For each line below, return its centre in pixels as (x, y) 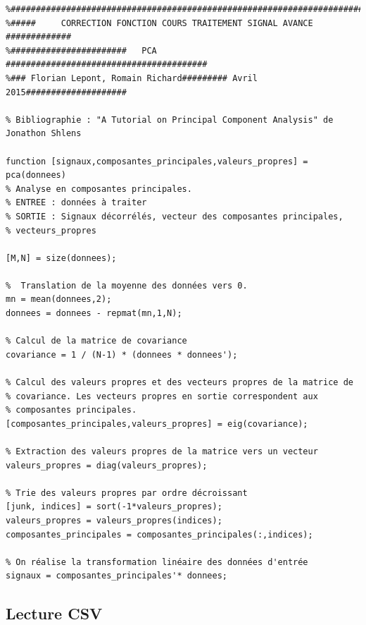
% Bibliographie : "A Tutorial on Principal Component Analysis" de (170, 120)
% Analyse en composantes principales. (99, 189)
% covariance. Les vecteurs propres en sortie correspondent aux (162, 396)
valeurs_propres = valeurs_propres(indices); (114, 520)
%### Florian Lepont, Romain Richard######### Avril (132, 78)
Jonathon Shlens (44, 134)
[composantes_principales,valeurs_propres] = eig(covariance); (157, 424)
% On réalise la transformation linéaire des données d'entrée (157, 562)
